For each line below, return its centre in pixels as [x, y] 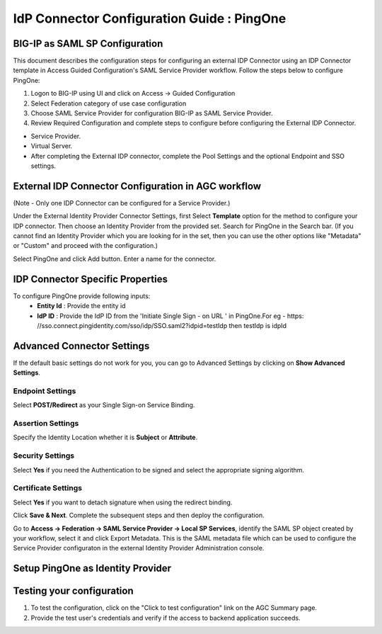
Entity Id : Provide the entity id [82, 306]
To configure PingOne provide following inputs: [82, 296]
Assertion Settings [46, 424]
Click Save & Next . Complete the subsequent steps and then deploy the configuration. [139, 515]
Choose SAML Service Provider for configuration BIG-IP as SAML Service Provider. [152, 113]
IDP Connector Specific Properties [90, 279]
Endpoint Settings [45, 391]
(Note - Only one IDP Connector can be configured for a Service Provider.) [122, 203]
